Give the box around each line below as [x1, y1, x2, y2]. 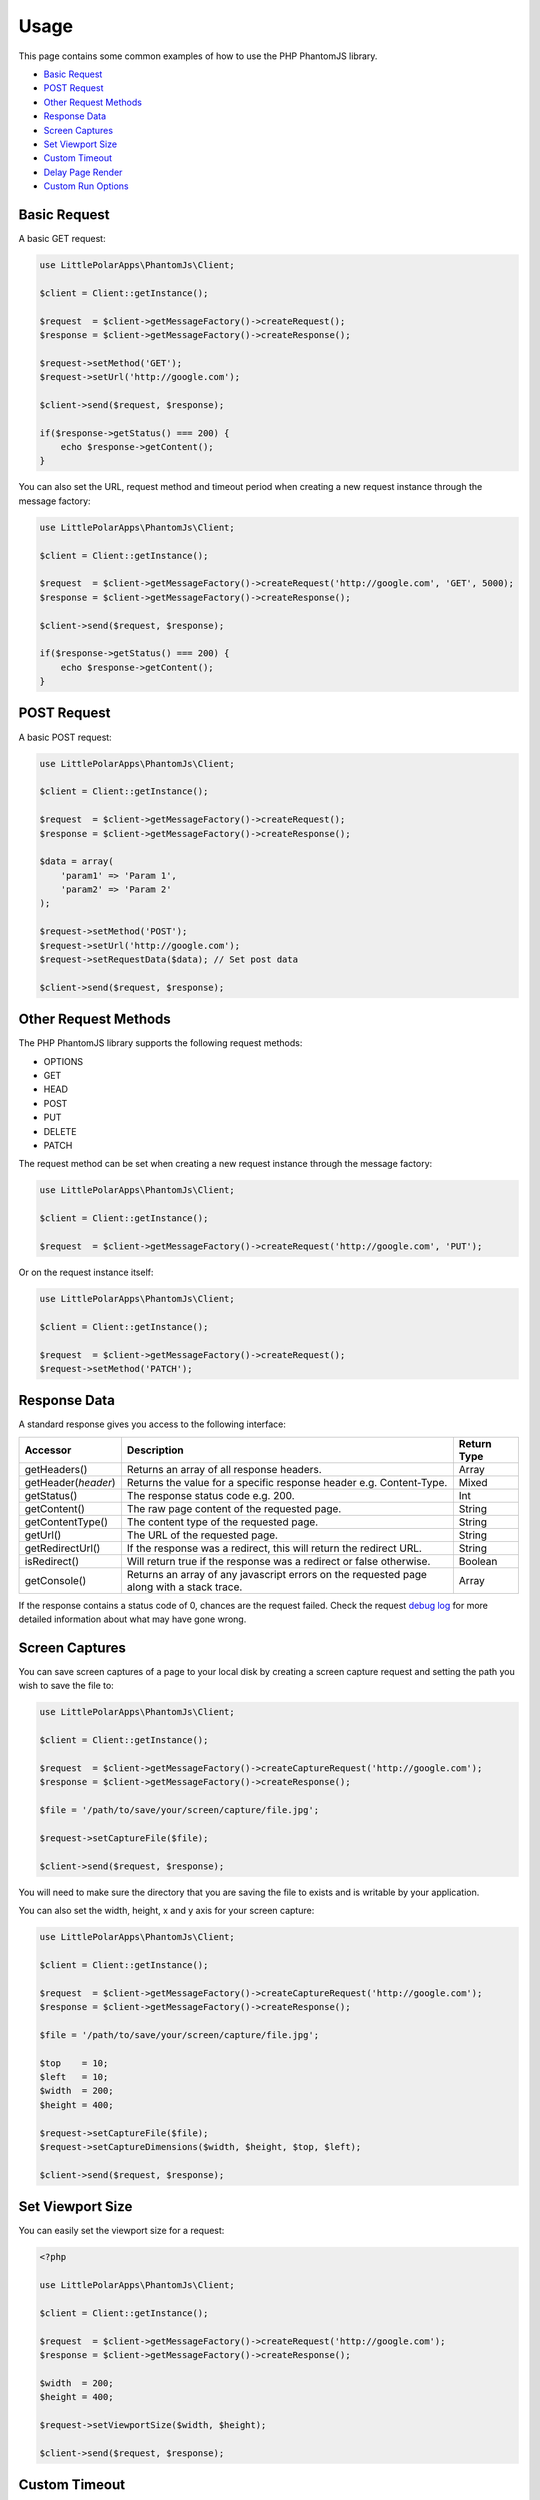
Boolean [458, 1554, 498, 1568]
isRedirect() [24, 1554, 80, 1568]
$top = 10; [39, 2057, 109, 2069]
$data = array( [39, 856, 114, 867]
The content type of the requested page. [126, 1515, 319, 1529]
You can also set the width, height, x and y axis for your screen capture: [18, 1905, 315, 1917]
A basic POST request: [18, 731, 112, 743]
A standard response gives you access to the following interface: [18, 1418, 287, 1430]
